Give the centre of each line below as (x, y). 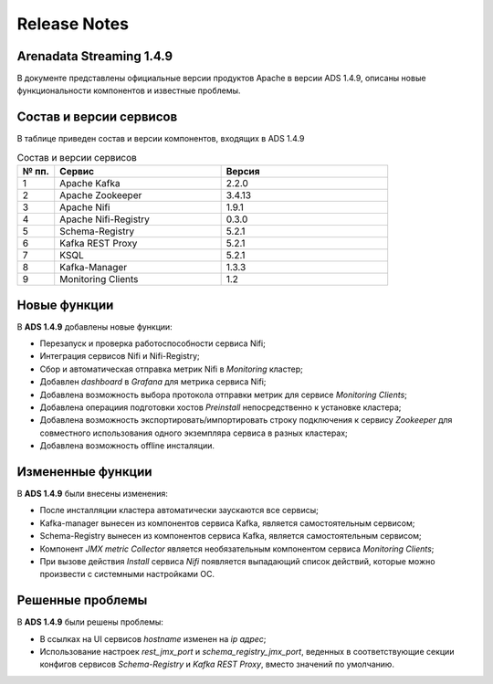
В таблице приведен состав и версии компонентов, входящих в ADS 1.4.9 (161, 139)
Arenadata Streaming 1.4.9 (95, 56)
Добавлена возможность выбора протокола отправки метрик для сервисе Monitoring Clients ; (224, 395)
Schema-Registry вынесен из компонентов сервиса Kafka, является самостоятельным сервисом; (231, 536)
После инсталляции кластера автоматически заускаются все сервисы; (179, 510)
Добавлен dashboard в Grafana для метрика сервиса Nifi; (153, 382)
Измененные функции (84, 472)
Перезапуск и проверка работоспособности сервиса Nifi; (153, 343)
